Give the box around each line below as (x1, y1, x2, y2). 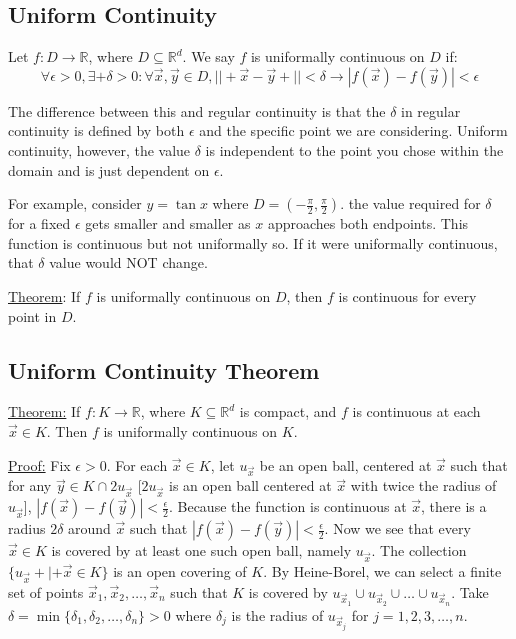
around (68, 518, 111, 539)
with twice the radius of (350, 475, 497, 496)
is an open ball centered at (169, 475, 332, 496)
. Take (451, 581, 489, 602)
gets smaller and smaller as (85, 213, 251, 234)
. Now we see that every (324, 518, 471, 539)
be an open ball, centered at (259, 454, 432, 475)
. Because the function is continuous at (168, 496, 407, 517)
